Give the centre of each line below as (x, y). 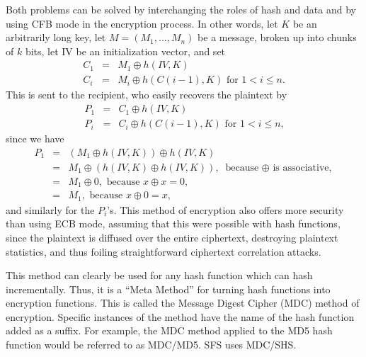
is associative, (302, 168)
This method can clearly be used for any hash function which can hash (159, 275)
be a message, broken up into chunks (277, 37)
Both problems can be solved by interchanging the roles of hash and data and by (181, 9)
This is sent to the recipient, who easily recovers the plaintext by (147, 95)
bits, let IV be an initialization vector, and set (125, 51)
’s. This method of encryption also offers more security (225, 209)
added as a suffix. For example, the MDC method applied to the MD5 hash (169, 330)
